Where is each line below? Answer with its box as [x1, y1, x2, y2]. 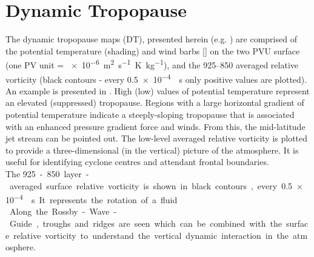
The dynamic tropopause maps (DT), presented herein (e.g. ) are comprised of [5, 33, 297, 45]
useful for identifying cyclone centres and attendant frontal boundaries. [5, 155, 269, 168]
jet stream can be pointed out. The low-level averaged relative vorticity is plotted [5, 132, 308, 145]
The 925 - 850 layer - [5, 167, 89, 180]
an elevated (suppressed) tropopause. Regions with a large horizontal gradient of [5, 96, 304, 109]
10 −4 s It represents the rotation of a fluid [5, 192, 178, 206]
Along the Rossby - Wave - [9, 205, 117, 218]
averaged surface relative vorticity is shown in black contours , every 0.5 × [9, 179, 303, 192]
